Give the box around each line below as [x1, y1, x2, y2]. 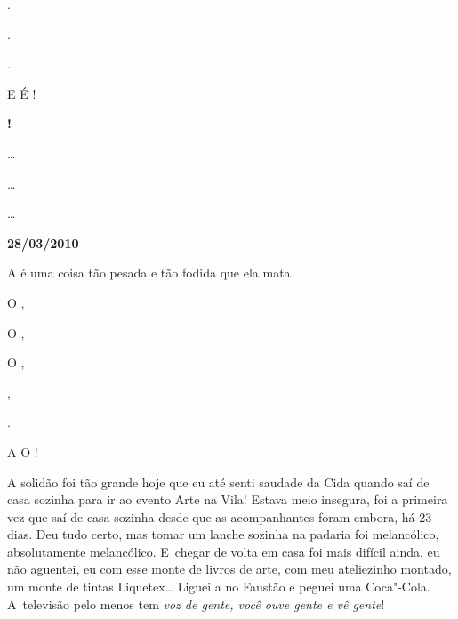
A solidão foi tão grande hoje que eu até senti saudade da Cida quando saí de [7, 472, 430, 491]
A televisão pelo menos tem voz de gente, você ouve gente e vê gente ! [7, 594, 385, 613]
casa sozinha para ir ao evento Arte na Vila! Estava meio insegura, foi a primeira [7, 490, 448, 509]
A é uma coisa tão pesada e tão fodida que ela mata [7, 263, 291, 282]
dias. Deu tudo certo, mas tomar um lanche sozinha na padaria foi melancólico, [7, 525, 439, 543]
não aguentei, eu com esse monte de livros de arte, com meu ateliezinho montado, [7, 559, 452, 578]
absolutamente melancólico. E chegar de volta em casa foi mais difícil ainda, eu [7, 542, 440, 560]
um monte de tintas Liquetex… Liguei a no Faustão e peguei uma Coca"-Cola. [7, 577, 430, 596]
